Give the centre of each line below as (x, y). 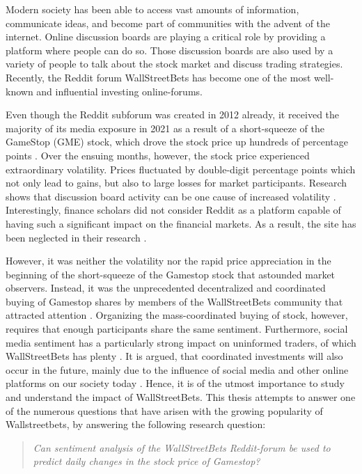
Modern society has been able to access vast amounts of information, (152, 9)
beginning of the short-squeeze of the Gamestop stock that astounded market (171, 274)
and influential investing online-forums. (119, 91)
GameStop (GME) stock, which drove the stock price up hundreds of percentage (177, 142)
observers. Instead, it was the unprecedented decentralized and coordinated (166, 288)
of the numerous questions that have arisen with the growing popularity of (164, 410)
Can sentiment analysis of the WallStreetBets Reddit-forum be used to (182, 447)
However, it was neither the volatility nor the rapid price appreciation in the (168, 261)
